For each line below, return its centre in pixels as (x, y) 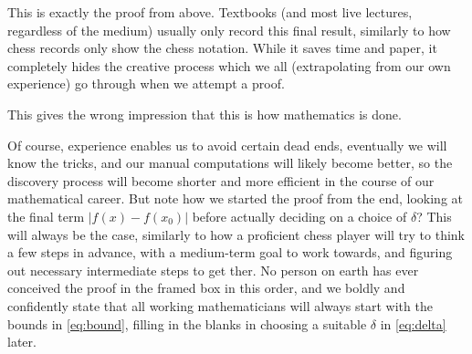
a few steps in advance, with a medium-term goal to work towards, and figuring (230, 252)
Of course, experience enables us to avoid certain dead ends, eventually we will (227, 145)
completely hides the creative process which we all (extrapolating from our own (229, 65)
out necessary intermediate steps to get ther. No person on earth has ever (213, 270)
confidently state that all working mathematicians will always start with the (220, 305)
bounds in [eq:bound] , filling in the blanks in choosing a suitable (187, 323)
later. (22, 342)
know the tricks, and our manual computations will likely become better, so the (230, 163)
